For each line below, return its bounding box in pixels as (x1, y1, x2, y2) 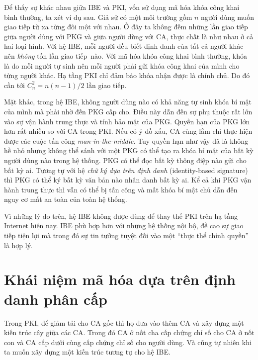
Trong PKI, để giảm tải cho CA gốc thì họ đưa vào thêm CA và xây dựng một (4, 317, 244, 328)
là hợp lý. (4, 240, 32, 250)
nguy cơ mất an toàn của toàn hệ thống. (4, 194, 127, 204)
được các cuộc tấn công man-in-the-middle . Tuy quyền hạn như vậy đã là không (4, 135, 249, 146)
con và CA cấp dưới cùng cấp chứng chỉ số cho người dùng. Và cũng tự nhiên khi (4, 337, 252, 347)
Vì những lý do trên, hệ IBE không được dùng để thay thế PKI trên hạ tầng (4, 210, 238, 221)
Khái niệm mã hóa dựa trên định (4, 269, 236, 289)
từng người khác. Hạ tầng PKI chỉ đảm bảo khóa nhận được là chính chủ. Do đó (4, 70, 250, 81)
